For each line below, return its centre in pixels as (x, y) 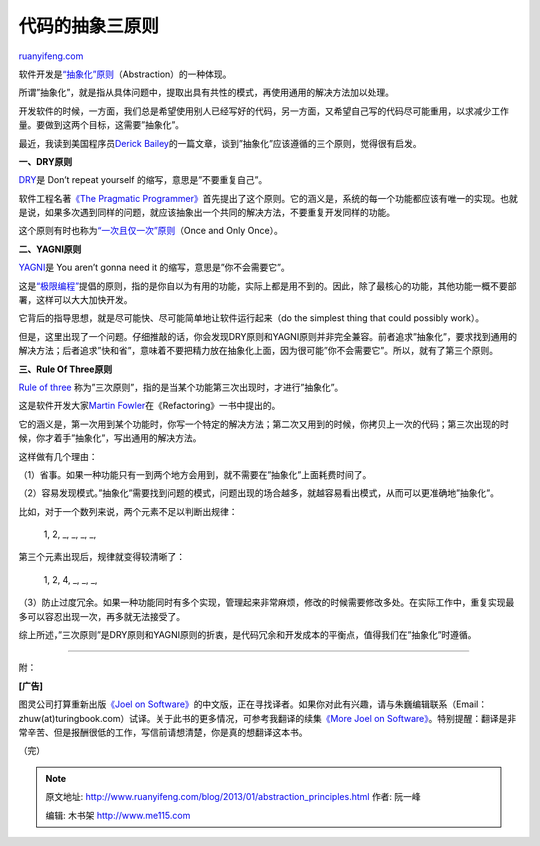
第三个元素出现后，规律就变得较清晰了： (101, 557)
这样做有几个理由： (58, 456)
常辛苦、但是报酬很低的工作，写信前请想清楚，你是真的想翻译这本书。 (163, 732)
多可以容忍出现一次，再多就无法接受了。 (101, 616)
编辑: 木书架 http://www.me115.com (118, 815)
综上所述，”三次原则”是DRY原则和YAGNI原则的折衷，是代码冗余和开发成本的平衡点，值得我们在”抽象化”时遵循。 (247, 635)
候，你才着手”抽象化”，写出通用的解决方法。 (110, 438)
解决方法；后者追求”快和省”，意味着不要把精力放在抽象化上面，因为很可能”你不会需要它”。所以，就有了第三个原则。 (258, 351)
